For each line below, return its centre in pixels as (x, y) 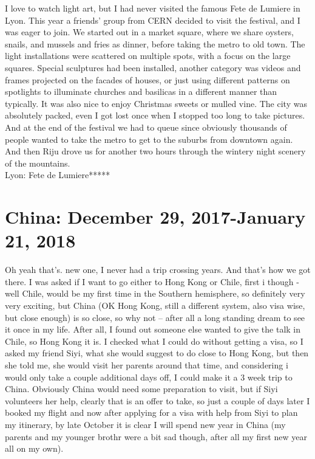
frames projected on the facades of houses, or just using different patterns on (147, 79)
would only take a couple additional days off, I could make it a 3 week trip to (149, 377)
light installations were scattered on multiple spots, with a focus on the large (148, 56)
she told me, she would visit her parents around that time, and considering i (147, 364)
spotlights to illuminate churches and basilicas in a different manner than (141, 91)
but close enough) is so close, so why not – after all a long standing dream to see (155, 317)
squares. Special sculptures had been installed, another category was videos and (153, 67)
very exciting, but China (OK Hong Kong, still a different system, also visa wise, (155, 305)
